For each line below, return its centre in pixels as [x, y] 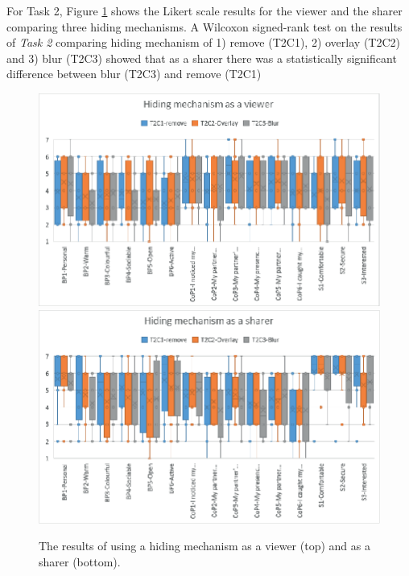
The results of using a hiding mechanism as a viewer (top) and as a [204, 546]
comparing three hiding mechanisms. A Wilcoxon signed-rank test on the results [204, 26]
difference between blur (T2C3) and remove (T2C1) [134, 74]
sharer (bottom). [80, 561]
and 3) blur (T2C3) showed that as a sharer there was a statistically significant [202, 58]
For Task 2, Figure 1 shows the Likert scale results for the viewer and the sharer [204, 10]
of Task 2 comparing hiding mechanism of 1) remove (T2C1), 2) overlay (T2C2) [203, 42]
